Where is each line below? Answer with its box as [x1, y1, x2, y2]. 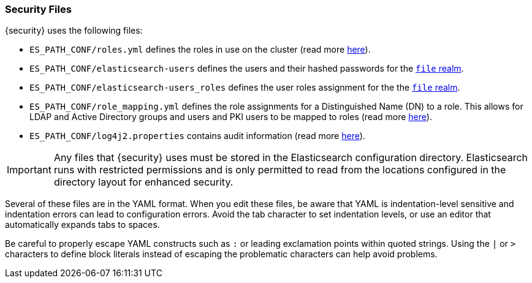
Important [7, 164, 51, 176]
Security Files [5, 3, 72, 15]
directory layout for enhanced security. [53, 176, 234, 189]
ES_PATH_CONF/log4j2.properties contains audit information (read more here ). [29, 130, 365, 141]
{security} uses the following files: [5, 25, 143, 36]
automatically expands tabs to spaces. [5, 219, 160, 230]
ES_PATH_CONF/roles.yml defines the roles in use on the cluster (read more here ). [29, 44, 371, 55]
